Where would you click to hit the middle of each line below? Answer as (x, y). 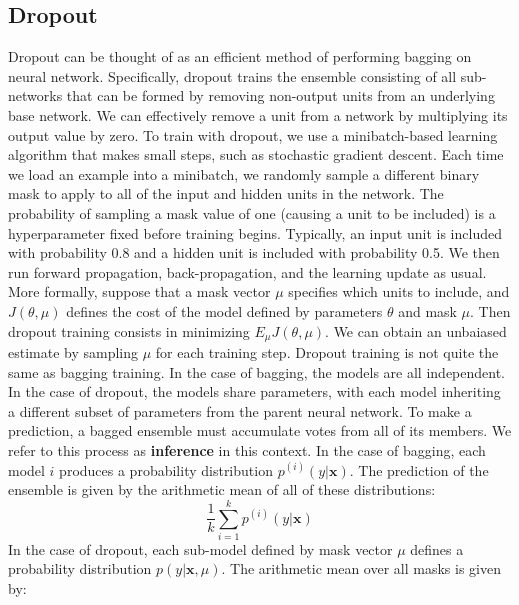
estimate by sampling (73, 351)
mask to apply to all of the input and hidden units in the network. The (226, 193)
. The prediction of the (419, 469)
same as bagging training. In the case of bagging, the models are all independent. (256, 371)
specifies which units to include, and (399, 291)
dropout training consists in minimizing (129, 330)
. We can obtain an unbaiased (416, 330)
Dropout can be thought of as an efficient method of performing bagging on (240, 56)
